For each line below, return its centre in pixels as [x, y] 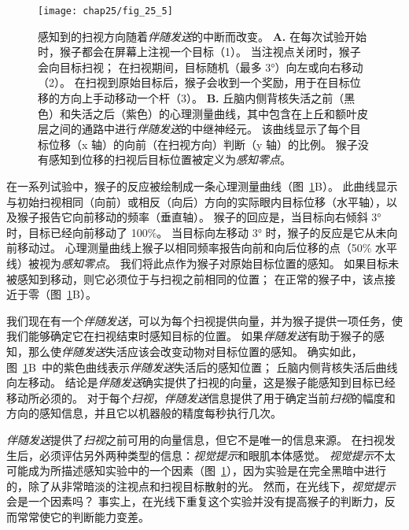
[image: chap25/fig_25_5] [105, 11]
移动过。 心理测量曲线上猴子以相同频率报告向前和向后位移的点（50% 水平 [207, 248]
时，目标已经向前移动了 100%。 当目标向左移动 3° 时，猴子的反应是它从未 [197, 232]
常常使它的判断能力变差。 [83, 516]
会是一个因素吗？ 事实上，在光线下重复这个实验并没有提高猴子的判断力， [195, 501]
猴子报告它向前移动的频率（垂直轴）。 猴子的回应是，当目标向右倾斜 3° [199, 217]
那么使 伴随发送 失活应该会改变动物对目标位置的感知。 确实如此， [195, 351]
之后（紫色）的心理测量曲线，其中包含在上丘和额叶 [225, 113]
